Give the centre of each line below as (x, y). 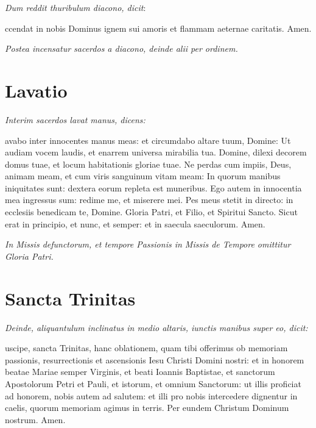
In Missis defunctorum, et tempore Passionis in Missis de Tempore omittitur (148, 244)
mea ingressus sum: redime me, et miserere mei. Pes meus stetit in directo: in (149, 200)
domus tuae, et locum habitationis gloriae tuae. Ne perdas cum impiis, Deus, (148, 164)
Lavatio (36, 90)
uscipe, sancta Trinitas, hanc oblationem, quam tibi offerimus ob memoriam (146, 348)
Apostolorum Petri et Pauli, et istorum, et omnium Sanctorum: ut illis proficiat (153, 383)
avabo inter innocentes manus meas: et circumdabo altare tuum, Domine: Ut (148, 140)
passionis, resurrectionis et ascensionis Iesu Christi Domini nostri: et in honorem (155, 359)
